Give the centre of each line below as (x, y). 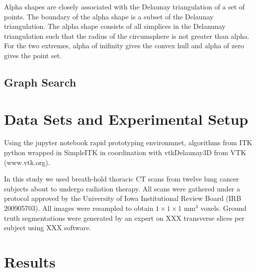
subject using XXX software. (48, 227)
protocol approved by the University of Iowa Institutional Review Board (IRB (123, 198)
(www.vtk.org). (27, 162)
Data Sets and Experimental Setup (126, 119)
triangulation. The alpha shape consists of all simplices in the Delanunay (115, 26)
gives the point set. (33, 55)
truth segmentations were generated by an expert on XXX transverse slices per (124, 218)
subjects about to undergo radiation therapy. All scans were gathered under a (122, 188)
